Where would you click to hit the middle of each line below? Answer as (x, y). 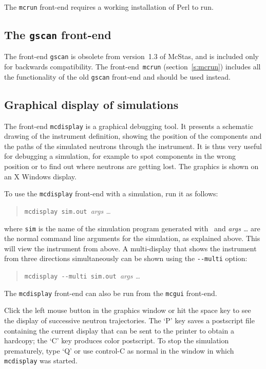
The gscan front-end (58, 35)
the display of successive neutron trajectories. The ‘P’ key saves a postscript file (129, 320)
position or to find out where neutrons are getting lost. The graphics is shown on (131, 166)
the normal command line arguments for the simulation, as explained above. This (132, 238)
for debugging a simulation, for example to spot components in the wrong (120, 156)
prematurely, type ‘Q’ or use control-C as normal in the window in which (119, 350)
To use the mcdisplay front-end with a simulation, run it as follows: (111, 193)
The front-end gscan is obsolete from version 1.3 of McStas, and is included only (131, 56)
